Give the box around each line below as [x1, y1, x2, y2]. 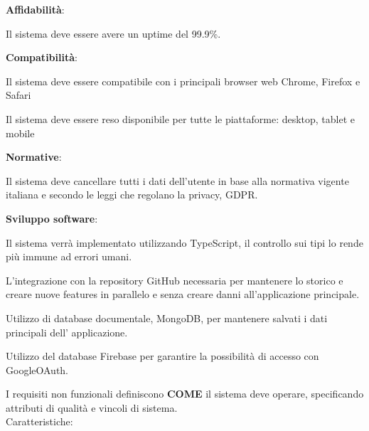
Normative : [6, 149, 62, 164]
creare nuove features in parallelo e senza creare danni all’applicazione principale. [6, 287, 360, 302]
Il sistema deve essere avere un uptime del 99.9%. [6, 26, 221, 41]
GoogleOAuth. [6, 362, 69, 377]
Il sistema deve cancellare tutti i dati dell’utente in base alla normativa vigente [6, 173, 349, 188]
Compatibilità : [6, 50, 77, 65]
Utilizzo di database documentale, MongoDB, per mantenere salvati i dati [6, 310, 328, 325]
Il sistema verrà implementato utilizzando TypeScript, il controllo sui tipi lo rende [6, 235, 363, 250]
